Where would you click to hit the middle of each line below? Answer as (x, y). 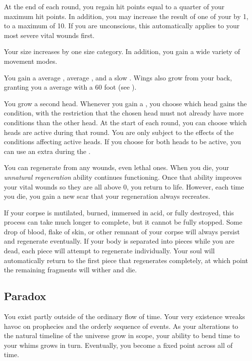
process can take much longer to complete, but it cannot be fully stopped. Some (123, 222)
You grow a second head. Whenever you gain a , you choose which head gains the (126, 103)
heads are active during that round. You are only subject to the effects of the (119, 132)
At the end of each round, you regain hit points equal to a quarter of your (114, 6)
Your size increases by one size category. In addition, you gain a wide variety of (122, 51)
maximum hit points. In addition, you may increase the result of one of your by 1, (126, 16)
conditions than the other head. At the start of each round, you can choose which (126, 122)
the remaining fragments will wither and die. (71, 270)
